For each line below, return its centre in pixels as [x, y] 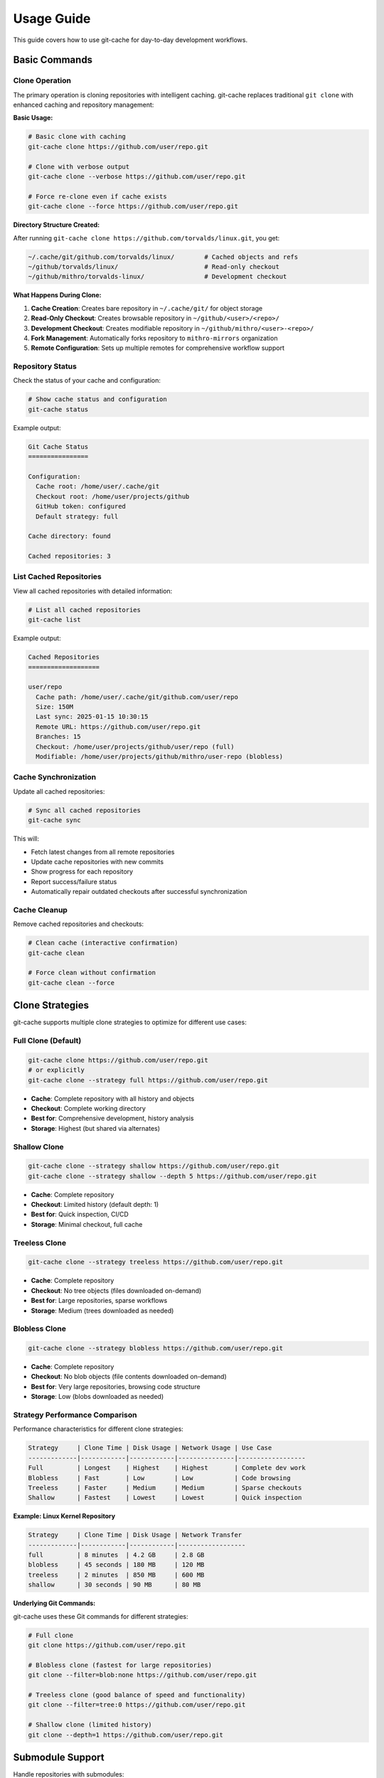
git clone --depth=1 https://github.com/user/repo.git [126, 1735]
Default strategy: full [77, 516]
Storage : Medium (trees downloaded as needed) [102, 1310]
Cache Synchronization [55, 777]
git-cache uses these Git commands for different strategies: [101, 1616]
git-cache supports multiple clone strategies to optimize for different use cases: [130, 1022]
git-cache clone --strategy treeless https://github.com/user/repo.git [156, 1262]
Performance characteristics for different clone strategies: [98, 1429]
